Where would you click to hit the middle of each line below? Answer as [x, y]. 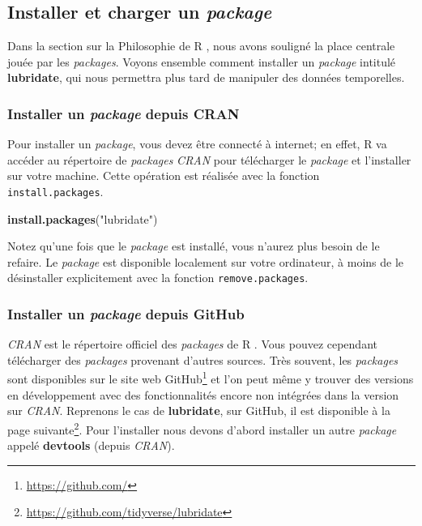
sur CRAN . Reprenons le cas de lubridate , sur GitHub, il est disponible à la [199, 411]
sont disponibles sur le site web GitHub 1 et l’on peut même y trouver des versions [211, 378]
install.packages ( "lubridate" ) [83, 218]
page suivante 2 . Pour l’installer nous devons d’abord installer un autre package [202, 428]
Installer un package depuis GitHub [126, 314]
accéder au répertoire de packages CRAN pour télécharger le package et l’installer [209, 159]
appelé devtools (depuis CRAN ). [91, 445]
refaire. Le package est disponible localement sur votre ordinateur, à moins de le [206, 261]
